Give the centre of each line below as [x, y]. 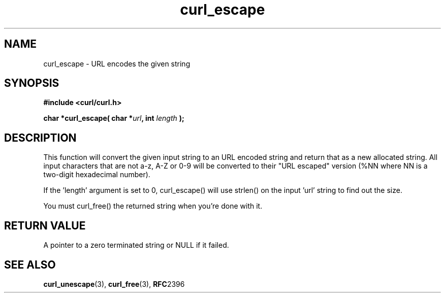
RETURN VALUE [45, 225]
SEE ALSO [30, 265]
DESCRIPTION [40, 138]
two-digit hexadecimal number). [97, 175]
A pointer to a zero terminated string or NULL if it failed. [136, 245]
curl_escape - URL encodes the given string [117, 63]
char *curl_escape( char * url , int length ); [114, 118]
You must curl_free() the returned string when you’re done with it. [153, 206]
